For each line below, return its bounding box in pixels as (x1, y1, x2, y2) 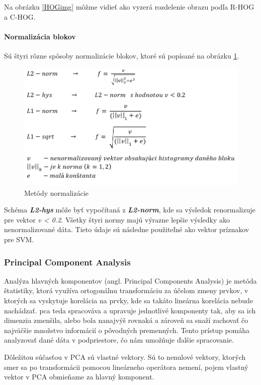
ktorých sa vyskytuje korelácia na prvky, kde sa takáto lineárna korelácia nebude (4, 295, 253, 306)
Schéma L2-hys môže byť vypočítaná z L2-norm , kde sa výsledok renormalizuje (4, 204, 255, 215)
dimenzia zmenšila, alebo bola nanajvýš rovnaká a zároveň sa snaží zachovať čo (4, 315, 248, 325)
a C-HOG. (4, 11, 36, 22)
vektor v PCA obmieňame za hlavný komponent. (4, 371, 154, 382)
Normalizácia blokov (4, 31, 76, 41)
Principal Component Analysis (4, 255, 131, 268)
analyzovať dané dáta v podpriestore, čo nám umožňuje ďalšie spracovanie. (4, 335, 234, 345)
